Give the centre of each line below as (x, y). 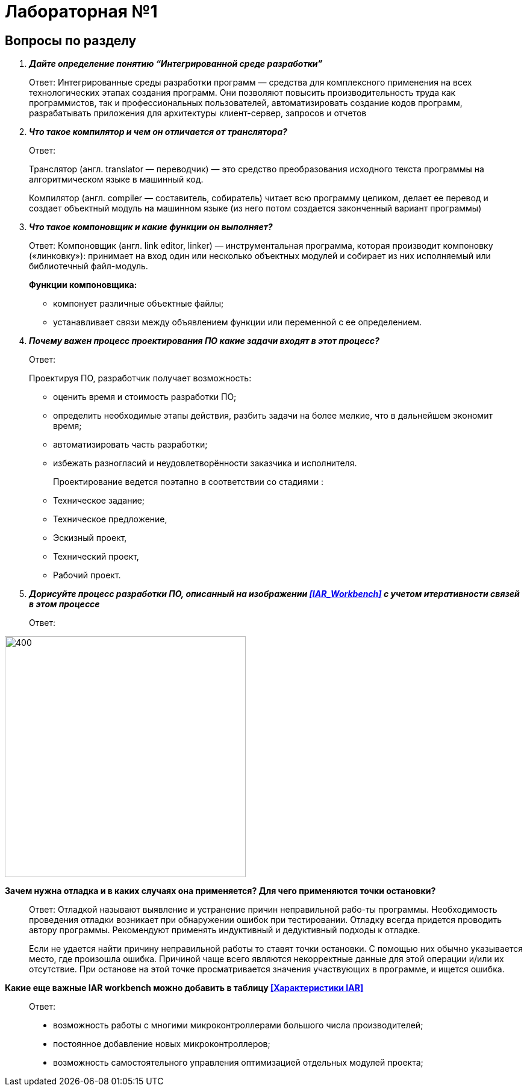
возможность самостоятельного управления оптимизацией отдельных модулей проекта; (238, 1063)
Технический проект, (96, 557)
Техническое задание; (99, 501)
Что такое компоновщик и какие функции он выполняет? (151, 227)
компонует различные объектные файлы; (139, 304)
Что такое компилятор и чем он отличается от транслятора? (158, 132)
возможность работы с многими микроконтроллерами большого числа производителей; (238, 1025)
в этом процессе (64, 604)
